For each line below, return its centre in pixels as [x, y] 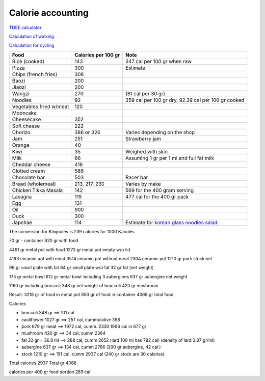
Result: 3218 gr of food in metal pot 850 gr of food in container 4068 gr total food [91, 295]
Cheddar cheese [31, 164]
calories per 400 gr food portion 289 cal [50, 372]
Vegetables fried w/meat [40, 107]
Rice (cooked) [28, 61]
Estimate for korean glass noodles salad [172, 222]
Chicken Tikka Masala [38, 190]
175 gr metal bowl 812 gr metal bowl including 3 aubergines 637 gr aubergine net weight [98, 276]
